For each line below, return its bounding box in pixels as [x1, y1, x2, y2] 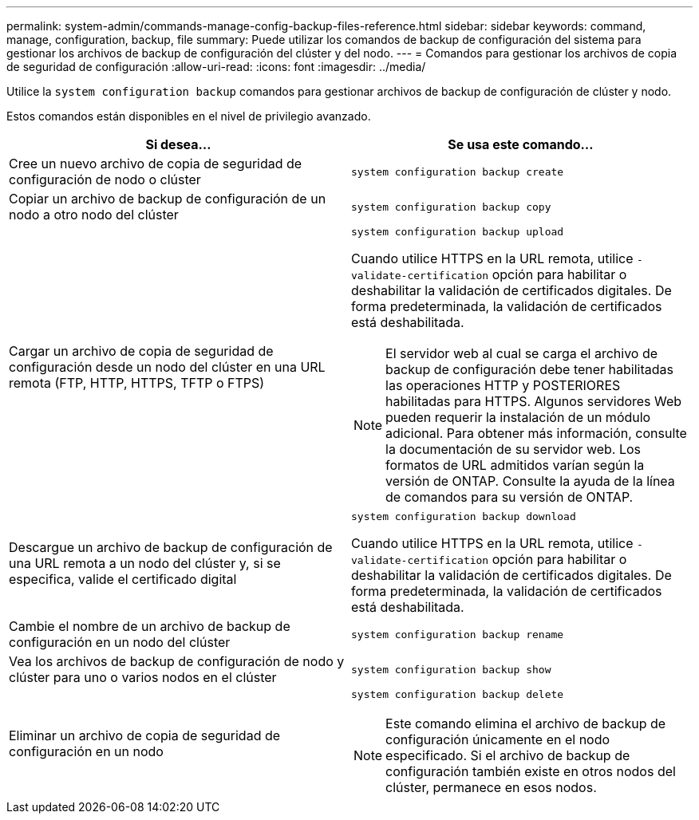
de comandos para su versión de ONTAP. [385, 489, 634, 505]
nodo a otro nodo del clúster [9, 207, 179, 223]
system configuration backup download [351, 511, 576, 522]
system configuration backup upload [351, 226, 564, 238]
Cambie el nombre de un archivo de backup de [9, 618, 290, 634]
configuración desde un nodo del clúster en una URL [9, 358, 326, 375]
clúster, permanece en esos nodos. [385, 779, 597, 795]
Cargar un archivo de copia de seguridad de [9, 342, 274, 359]
